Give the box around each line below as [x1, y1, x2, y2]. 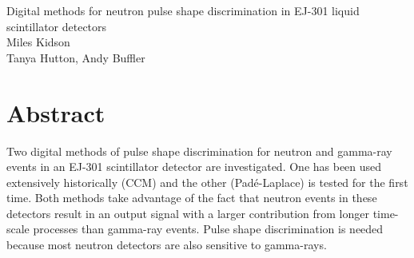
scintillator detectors [6, 18, 107, 34]
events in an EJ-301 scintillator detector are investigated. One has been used [6, 158, 382, 175]
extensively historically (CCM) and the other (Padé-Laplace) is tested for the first [6, 173, 408, 190]
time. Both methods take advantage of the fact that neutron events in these [6, 189, 377, 206]
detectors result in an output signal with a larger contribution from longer [6, 204, 369, 221]
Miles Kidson [6, 34, 70, 50]
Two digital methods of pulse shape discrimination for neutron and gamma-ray [6, 142, 392, 159]
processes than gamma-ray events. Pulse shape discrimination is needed [33, 220, 384, 237]
